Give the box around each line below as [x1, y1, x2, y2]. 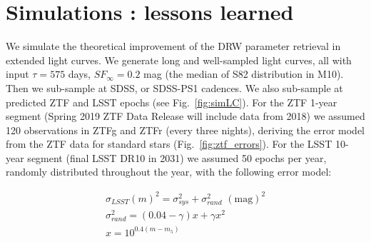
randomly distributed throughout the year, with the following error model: [6, 164, 332, 179]
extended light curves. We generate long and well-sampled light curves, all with [6, 52, 352, 67]
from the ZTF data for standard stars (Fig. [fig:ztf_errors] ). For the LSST [6, 136, 332, 151]
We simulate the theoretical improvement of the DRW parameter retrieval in [6, 39, 341, 54]
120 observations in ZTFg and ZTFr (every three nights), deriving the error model [6, 122, 365, 137]
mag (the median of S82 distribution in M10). [143, 66, 344, 81]
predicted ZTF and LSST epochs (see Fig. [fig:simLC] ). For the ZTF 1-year [6, 94, 337, 109]
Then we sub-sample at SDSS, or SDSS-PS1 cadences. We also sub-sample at [6, 80, 343, 95]
